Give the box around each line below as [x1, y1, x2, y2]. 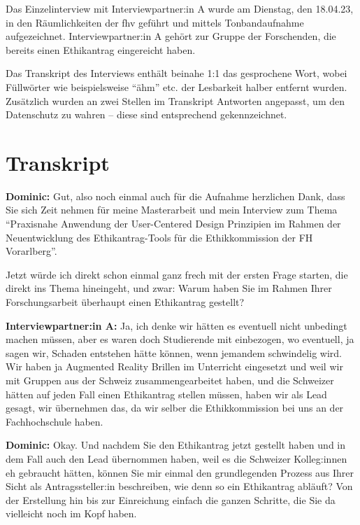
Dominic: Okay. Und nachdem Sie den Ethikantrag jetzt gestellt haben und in [6, 437, 345, 452]
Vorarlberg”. [6, 244, 57, 258]
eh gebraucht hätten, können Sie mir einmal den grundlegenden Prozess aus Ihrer [6, 465, 354, 479]
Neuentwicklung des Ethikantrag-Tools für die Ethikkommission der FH [6, 230, 313, 244]
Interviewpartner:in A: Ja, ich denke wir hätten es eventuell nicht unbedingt [6, 318, 347, 332]
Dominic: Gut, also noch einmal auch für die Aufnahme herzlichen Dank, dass [6, 188, 345, 203]
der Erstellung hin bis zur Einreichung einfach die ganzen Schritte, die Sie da [6, 492, 336, 507]
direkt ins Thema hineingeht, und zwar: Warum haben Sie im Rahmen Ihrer [6, 281, 332, 295]
